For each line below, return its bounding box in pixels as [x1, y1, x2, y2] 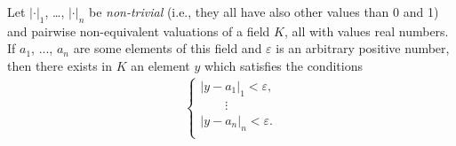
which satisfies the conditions [204, 56, 363, 74]
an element [131, 56, 190, 74]
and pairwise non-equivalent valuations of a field [7, 21, 270, 40]
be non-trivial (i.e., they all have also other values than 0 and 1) [88, 3, 439, 20]
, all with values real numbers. [284, 21, 449, 40]
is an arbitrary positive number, [276, 39, 450, 58]
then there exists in [7, 56, 113, 74]
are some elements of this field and [73, 39, 262, 58]
